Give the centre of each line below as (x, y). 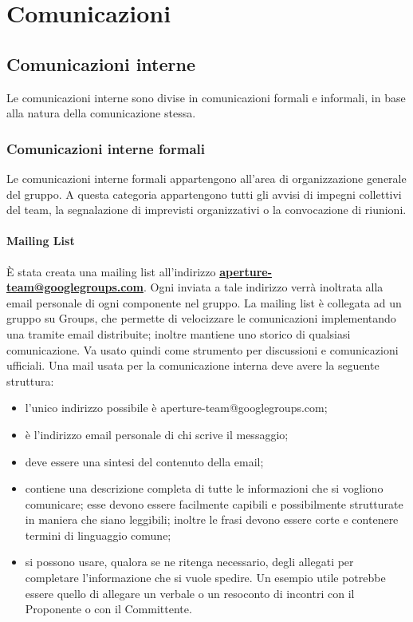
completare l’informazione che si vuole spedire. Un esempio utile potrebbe (205, 578)
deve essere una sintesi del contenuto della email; (144, 461)
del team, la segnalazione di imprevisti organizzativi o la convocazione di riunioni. (206, 210)
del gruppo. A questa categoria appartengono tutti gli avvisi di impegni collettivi (204, 194)
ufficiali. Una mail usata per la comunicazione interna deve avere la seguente (193, 365)
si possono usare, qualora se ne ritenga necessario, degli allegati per (189, 562)
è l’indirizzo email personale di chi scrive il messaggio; (157, 434)
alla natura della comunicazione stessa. (101, 113)
